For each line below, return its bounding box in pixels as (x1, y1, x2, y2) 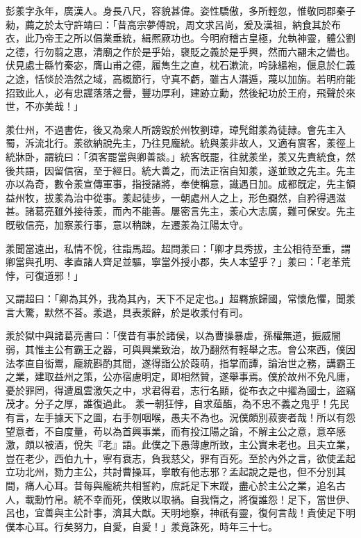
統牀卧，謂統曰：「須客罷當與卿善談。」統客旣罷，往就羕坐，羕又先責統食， (6, 149, 346, 163)
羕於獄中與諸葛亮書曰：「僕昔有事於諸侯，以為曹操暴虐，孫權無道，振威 (6, 328, 331, 343)
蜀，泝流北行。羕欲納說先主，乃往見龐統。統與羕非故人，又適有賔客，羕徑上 (6, 136, 355, 150)
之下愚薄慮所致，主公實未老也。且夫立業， (160, 437, 355, 452)
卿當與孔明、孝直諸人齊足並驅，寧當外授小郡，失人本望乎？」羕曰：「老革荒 (6, 254, 351, 269)
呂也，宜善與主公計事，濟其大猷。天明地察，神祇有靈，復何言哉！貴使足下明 (6, 505, 355, 520)
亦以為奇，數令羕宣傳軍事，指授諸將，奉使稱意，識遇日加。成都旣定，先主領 (6, 177, 355, 191)
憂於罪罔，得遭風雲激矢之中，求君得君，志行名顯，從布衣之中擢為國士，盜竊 (6, 382, 355, 397)
